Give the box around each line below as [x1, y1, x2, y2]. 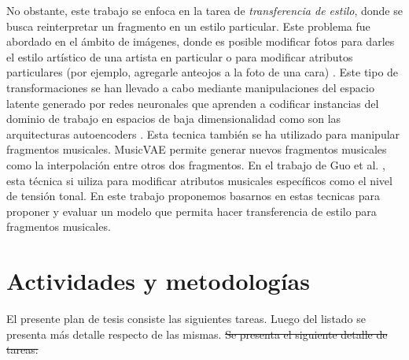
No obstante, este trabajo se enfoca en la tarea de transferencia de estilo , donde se [6, 2, 403, 18]
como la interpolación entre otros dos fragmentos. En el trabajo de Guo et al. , [6, 156, 385, 173]
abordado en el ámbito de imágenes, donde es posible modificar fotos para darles [6, 33, 395, 50]
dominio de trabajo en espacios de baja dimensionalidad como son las [6, 110, 341, 127]
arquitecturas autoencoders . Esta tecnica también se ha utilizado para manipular [6, 125, 400, 142]
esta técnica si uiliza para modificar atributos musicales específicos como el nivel [6, 172, 392, 188]
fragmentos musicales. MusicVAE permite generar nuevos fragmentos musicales [6, 141, 387, 158]
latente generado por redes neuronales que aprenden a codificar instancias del [6, 95, 379, 111]
